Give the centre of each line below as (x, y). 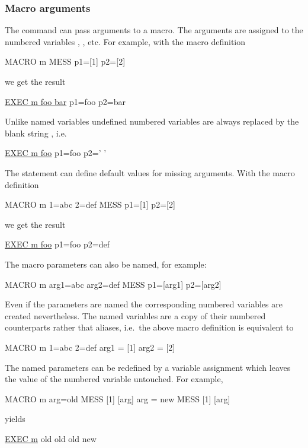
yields (15, 419)
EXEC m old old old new (51, 438)
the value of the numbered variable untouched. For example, (114, 379)
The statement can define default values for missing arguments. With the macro (150, 172)
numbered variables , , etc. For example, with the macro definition (125, 41)
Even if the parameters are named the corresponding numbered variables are (144, 304)
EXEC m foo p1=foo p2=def (57, 244)
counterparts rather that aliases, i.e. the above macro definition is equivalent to (149, 327)
